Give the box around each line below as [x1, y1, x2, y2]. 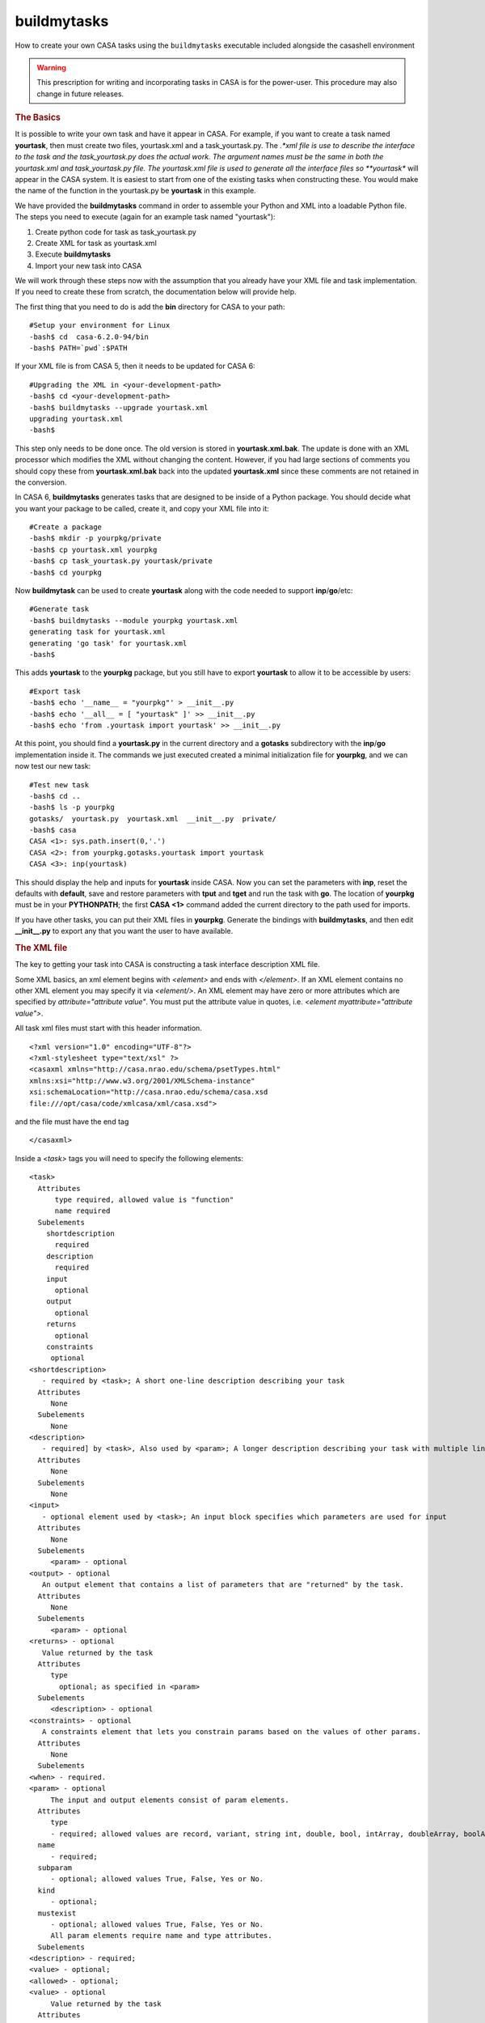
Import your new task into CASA [35, 261, 142, 270]
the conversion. [15, 477, 67, 487]
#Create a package [29, 523, 103, 532]
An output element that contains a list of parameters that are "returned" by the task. [41, 1580, 404, 1589]
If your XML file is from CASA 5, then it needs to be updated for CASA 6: [15, 361, 255, 371]
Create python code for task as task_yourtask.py [35, 227, 197, 236]
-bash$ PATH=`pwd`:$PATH [29, 344, 128, 353]
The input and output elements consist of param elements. [50, 1795, 290, 1805]
